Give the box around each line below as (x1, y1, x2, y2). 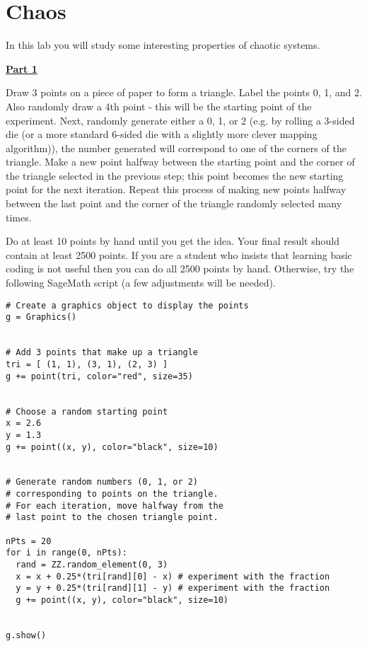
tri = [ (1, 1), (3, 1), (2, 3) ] (6, 359, 168, 369)
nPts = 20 (6, 536, 52, 546)
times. (6, 209, 32, 224)
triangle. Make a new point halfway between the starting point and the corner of (6, 154, 355, 169)
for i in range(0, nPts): (6, 548, 127, 558)
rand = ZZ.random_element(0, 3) (16, 560, 168, 570)
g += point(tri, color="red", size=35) (6, 371, 193, 381)
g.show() (6, 630, 47, 640)
